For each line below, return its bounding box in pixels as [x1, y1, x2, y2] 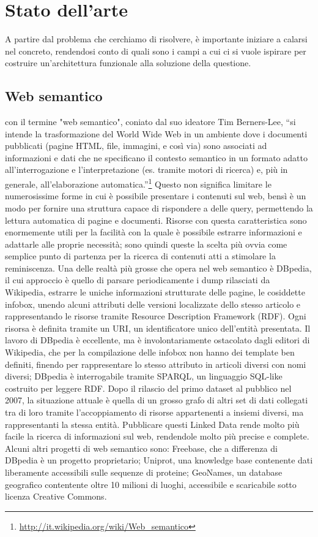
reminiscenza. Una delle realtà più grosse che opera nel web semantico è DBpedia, [5, 261, 312, 274]
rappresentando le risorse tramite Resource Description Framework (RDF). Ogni [5, 310, 306, 322]
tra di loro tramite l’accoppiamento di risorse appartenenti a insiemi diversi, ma [5, 406, 304, 419]
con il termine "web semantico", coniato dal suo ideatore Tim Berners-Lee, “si [5, 115, 296, 128]
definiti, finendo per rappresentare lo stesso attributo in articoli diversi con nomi [5, 357, 306, 370]
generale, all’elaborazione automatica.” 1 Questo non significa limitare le [5, 176, 272, 190]
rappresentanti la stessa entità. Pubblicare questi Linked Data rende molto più [5, 417, 300, 430]
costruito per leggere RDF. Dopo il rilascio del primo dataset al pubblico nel [5, 381, 292, 394]
